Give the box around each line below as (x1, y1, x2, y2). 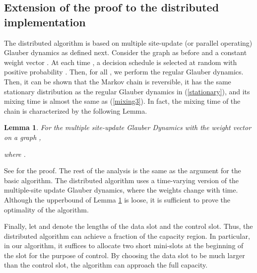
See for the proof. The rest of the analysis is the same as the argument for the (4, 165, 241, 176)
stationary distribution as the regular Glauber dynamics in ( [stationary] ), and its (4, 86, 250, 96)
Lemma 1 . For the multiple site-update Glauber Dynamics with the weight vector (4, 122, 252, 133)
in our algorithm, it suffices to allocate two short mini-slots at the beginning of (4, 240, 244, 251)
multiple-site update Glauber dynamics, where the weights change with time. (4, 185, 238, 195)
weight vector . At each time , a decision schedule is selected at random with (4, 57, 237, 67)
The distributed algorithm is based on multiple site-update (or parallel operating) (4, 37, 253, 48)
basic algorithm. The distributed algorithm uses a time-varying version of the (4, 175, 239, 185)
